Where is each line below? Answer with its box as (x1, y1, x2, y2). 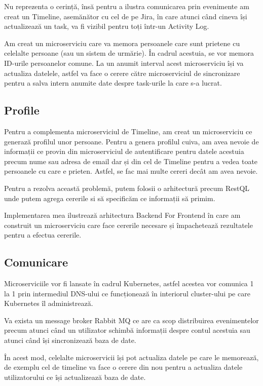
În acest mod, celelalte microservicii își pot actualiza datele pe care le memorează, (4, 352, 259, 362)
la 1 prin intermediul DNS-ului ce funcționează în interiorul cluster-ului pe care (4, 288, 250, 298)
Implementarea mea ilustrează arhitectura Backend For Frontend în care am (4, 210, 241, 220)
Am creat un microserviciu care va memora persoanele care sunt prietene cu (4, 37, 240, 48)
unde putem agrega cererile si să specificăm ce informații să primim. (4, 192, 215, 203)
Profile (4, 102, 40, 118)
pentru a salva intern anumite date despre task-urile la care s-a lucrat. (4, 78, 222, 88)
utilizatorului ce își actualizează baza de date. (4, 371, 146, 382)
